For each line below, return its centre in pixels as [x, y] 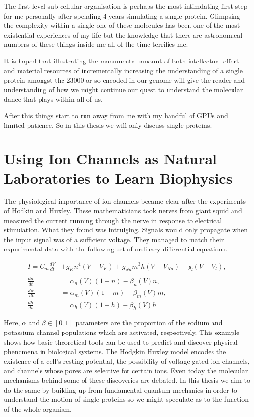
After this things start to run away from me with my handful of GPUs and [116, 115]
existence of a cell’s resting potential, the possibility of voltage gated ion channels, [127, 361]
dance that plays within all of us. [53, 99]
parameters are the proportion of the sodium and [149, 323]
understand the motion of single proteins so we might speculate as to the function [127, 399]
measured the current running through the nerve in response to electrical [113, 220]
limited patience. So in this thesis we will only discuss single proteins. [108, 125]
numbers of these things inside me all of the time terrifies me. [96, 44]
